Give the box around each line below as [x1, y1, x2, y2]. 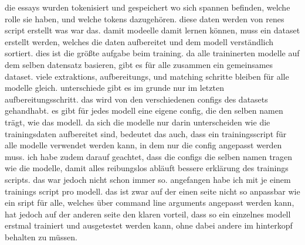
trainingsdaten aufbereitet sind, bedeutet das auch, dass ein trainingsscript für [5, 127, 287, 139]
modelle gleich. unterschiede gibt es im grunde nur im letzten [5, 81, 224, 94]
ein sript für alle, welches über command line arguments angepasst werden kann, [5, 196, 294, 209]
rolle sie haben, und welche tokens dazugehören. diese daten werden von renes [5, 12, 284, 25]
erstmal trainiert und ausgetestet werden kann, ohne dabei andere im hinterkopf [5, 219, 293, 232]
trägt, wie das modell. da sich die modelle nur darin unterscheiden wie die [5, 115, 270, 128]
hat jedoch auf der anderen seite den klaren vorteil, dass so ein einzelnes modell [5, 207, 291, 220]
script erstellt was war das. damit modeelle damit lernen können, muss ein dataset [5, 24, 300, 36]
